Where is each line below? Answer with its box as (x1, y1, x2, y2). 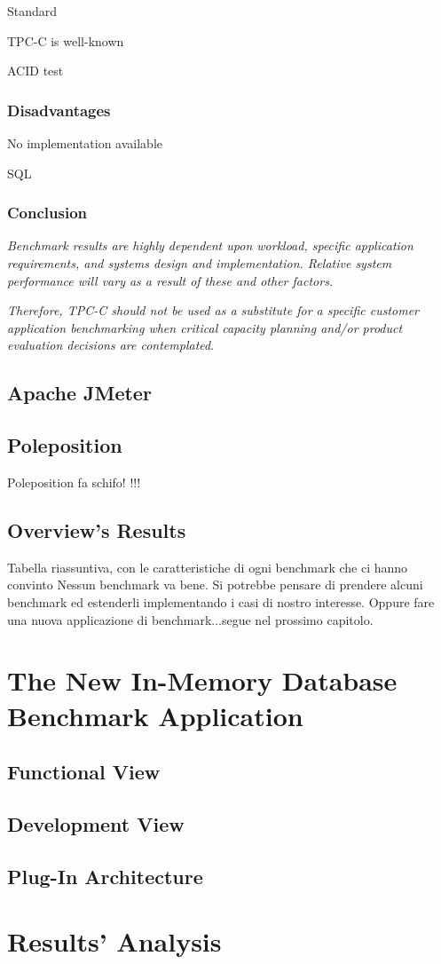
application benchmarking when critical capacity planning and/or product (7, 318, 403, 336)
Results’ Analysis (7, 923, 222, 960)
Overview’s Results (7, 516, 186, 543)
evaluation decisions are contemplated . (7, 336, 215, 354)
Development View (7, 810, 185, 837)
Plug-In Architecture (7, 862, 203, 889)
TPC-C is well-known (7, 31, 124, 50)
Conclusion (7, 201, 87, 224)
